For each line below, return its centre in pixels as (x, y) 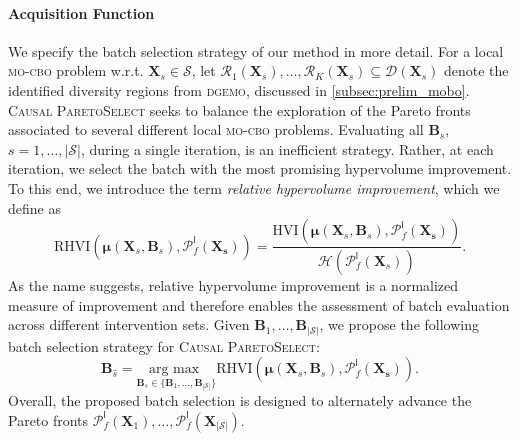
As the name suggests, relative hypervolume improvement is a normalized (233, 285)
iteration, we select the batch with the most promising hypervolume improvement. (260, 168)
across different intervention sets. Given (129, 324)
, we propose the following (399, 324)
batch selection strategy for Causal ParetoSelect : (164, 345)
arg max (174, 369)
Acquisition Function (81, 12)
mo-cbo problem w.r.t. (76, 70)
